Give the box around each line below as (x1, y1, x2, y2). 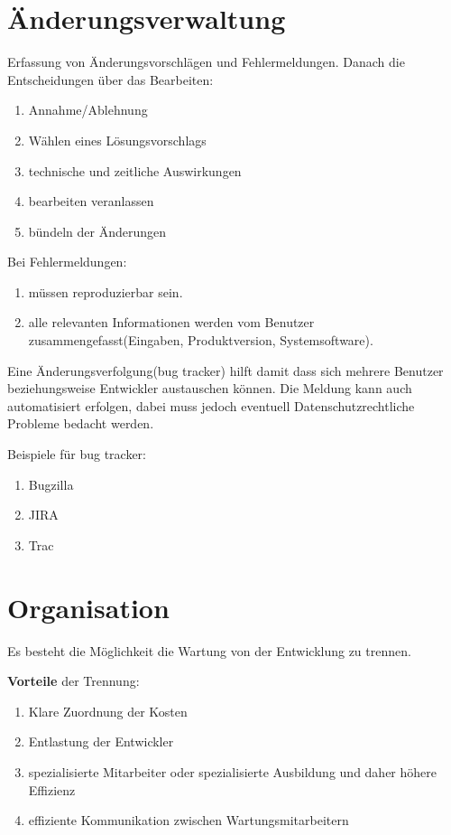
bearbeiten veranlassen (28, 192, 154, 211)
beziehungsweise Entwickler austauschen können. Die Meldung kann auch (7, 379, 412, 398)
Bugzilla (28, 474, 74, 493)
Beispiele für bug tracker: (7, 445, 146, 464)
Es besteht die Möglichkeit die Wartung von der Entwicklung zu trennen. (7, 641, 411, 660)
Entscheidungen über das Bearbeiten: (7, 70, 214, 89)
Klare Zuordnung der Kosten (28, 701, 188, 720)
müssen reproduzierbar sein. (28, 282, 183, 301)
